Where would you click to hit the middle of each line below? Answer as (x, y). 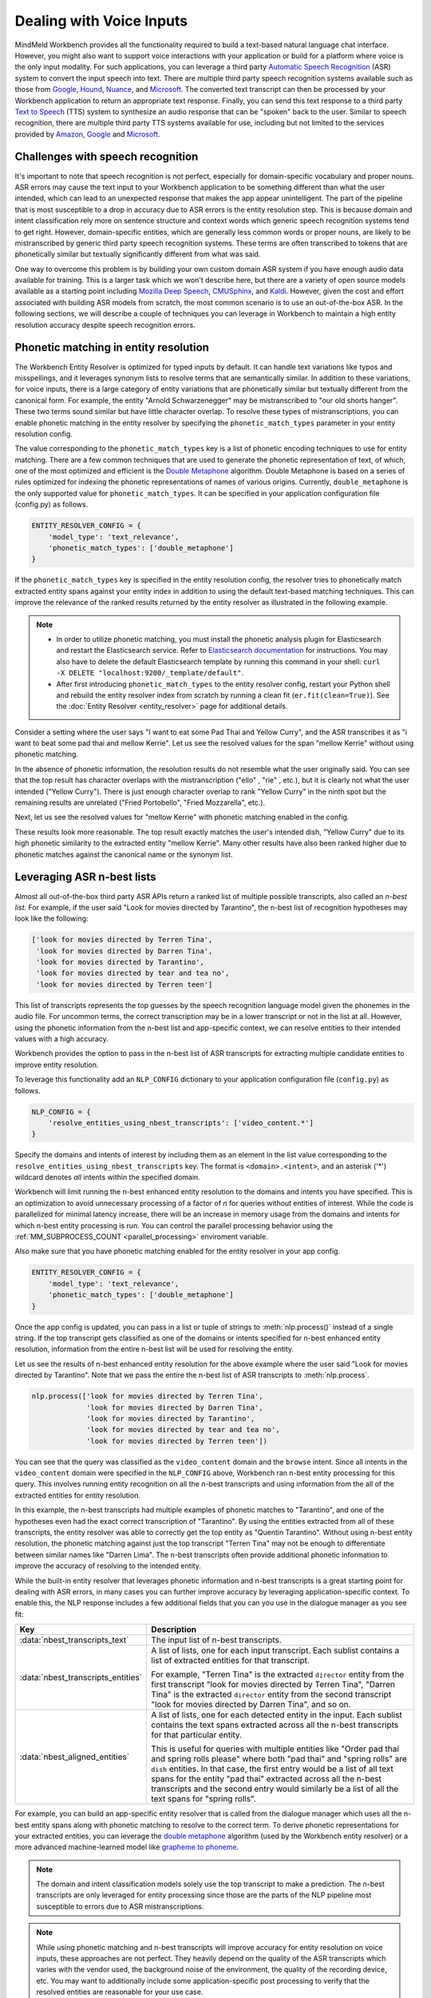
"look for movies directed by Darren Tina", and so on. (251, 1705)
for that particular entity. (197, 1735)
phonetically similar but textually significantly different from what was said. (138, 254)
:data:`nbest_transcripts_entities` (81, 1678)
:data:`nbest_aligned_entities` (75, 1757)
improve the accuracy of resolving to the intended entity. (108, 1566)
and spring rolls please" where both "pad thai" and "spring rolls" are (279, 1759)
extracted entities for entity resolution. (78, 1495)
